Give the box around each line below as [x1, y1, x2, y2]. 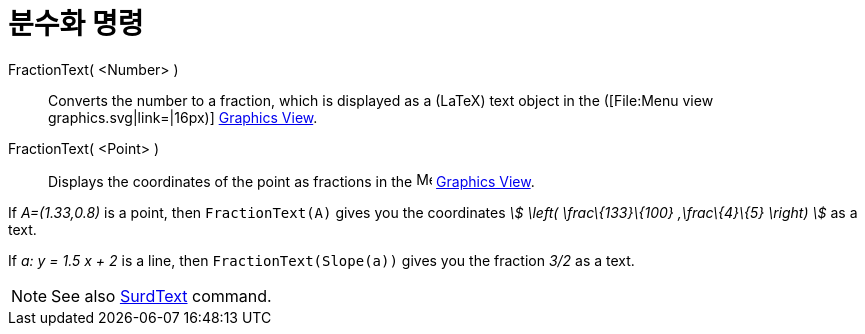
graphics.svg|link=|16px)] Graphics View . [48, 108, 318, 126]
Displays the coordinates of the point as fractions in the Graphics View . [48, 172, 535, 190]
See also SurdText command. [51, 285, 272, 306]
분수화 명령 [8, 7, 144, 41]
